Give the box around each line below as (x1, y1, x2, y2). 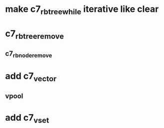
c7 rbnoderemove (5, 49, 52, 59)
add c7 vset (5, 112, 49, 125)
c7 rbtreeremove (5, 28, 64, 41)
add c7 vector (5, 70, 57, 83)
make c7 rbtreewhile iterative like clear (5, 3, 159, 16)
